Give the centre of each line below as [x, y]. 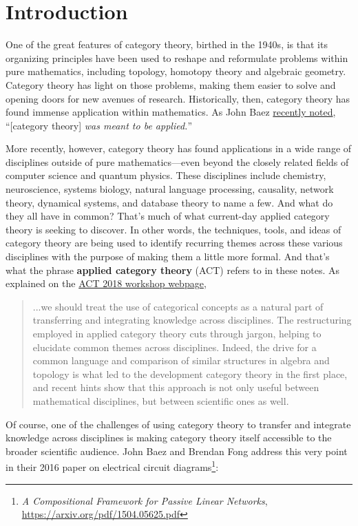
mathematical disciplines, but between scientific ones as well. [161, 400]
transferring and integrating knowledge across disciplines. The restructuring [192, 320]
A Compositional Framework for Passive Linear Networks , [145, 500]
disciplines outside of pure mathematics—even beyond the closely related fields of [177, 161]
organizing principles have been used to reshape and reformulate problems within [177, 57]
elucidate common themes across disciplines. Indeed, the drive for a [175, 347]
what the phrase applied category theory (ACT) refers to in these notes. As [173, 270]
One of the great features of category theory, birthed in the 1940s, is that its [167, 44]
